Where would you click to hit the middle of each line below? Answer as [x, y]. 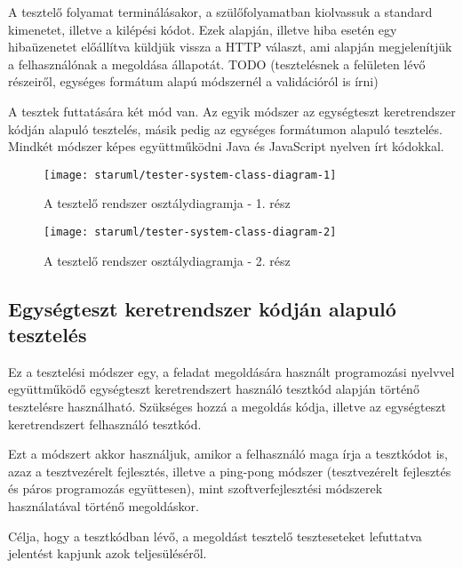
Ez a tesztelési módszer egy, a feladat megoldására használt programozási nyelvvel [231, 371]
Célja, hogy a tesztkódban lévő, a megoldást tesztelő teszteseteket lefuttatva [215, 536]
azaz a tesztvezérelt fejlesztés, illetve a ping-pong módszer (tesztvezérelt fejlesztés [230, 471]
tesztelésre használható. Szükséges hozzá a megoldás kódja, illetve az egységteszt [227, 407]
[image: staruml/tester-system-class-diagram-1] [190, 175]
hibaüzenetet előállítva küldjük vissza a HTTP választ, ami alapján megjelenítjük [230, 47]
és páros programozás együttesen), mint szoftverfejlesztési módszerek [196, 488]
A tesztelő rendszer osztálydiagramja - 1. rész [167, 203]
